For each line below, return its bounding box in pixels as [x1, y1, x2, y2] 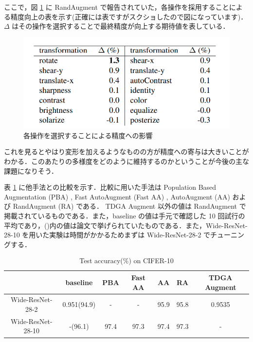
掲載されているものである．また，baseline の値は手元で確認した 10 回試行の [4, 211, 245, 221]
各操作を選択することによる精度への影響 [23, 130, 153, 140]
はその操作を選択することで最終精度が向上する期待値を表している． [12, 21, 230, 31]
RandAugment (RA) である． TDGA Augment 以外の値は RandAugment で [13, 201, 246, 211]
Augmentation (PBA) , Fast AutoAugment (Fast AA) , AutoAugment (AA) [4, 191, 230, 201]
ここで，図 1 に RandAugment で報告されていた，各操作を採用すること [4, 2, 229, 12]
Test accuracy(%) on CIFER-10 [79, 255, 174, 266]
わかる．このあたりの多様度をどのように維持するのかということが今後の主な [4, 156, 249, 166]
